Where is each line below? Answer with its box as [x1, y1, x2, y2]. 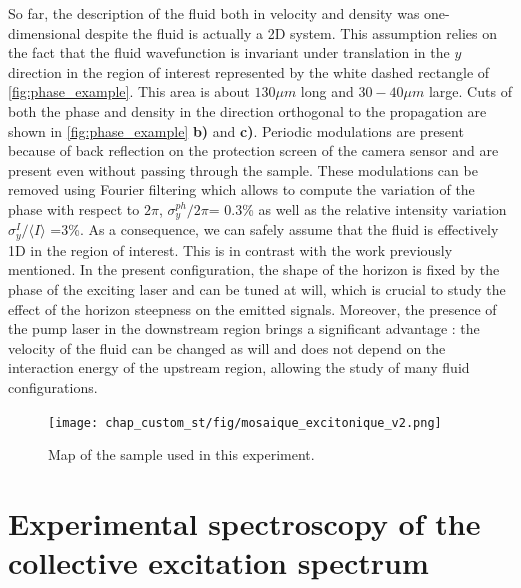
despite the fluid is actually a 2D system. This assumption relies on [85, 22, 497, 43]
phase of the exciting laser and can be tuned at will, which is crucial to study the [8, 279, 506, 300]
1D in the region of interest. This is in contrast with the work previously [8, 239, 453, 260]
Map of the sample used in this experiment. [48, 444, 315, 465]
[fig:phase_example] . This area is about [8, 81, 250, 102]
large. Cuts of [428, 81, 512, 102]
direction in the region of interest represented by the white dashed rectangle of [8, 61, 490, 82]
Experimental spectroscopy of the [8, 503, 481, 544]
